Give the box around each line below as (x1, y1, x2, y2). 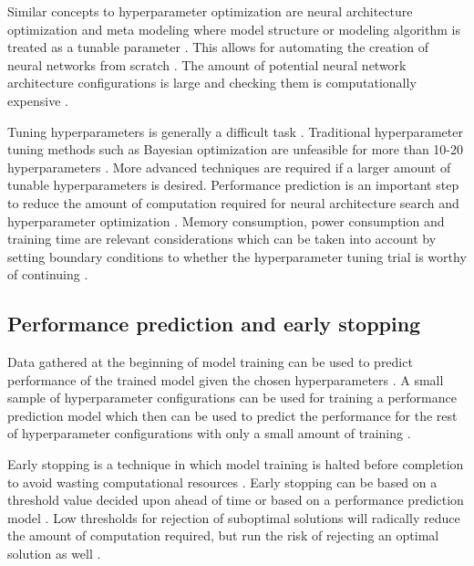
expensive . (7, 90, 68, 110)
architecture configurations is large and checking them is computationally (7, 73, 417, 92)
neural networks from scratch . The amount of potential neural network (7, 55, 407, 74)
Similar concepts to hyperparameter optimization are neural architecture (7, 2, 413, 20)
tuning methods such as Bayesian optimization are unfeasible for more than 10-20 (7, 140, 464, 159)
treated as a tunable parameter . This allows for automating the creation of (7, 37, 429, 57)
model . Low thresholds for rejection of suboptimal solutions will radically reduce (7, 508, 460, 527)
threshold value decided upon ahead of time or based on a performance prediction (7, 490, 464, 509)
